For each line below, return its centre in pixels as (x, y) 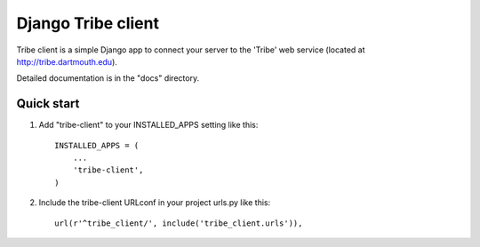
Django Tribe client (88, 23)
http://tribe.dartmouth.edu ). (67, 61)
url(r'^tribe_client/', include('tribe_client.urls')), (179, 223)
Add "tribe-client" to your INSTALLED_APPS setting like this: (148, 125)
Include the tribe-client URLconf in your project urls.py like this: (155, 203)
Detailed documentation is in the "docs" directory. (108, 78)
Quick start (48, 104)
